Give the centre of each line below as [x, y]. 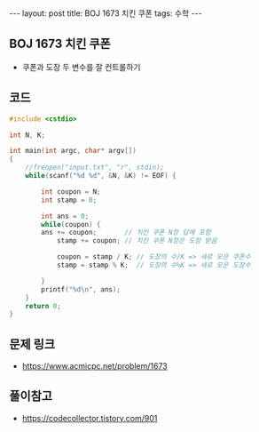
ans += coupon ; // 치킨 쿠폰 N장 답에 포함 [126, 233]
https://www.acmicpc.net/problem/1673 [95, 366]
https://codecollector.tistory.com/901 [90, 418]
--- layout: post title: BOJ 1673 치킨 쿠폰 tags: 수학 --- [106, 13]
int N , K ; [27, 135]
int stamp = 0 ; [69, 200]
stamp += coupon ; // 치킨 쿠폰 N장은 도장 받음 [137, 241]
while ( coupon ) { [71, 224]
